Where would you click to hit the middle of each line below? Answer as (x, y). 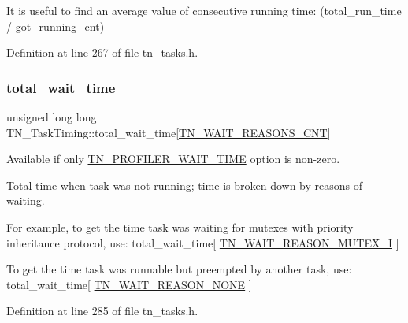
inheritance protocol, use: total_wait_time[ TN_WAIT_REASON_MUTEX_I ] (203, 242)
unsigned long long (52, 117)
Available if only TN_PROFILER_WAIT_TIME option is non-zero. (173, 159)
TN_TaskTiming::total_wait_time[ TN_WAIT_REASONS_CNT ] (169, 132)
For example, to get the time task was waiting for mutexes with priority (180, 226)
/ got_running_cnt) (56, 26)
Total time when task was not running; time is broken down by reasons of (184, 185)
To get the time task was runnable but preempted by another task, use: (179, 269)
